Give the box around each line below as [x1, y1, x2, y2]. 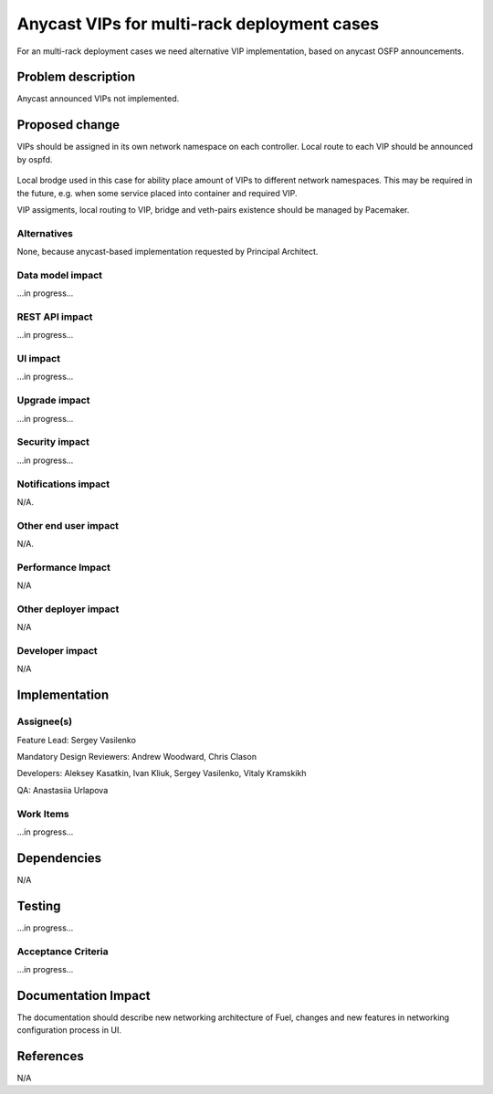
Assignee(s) [16, 715, 73, 728]
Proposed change [16, 117, 121, 132]
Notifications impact [16, 478, 110, 490]
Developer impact [16, 645, 98, 657]
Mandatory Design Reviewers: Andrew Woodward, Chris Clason [16, 752, 257, 763]
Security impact [16, 436, 90, 448]
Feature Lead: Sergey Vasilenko [16, 734, 137, 745]
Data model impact [16, 268, 103, 281]
